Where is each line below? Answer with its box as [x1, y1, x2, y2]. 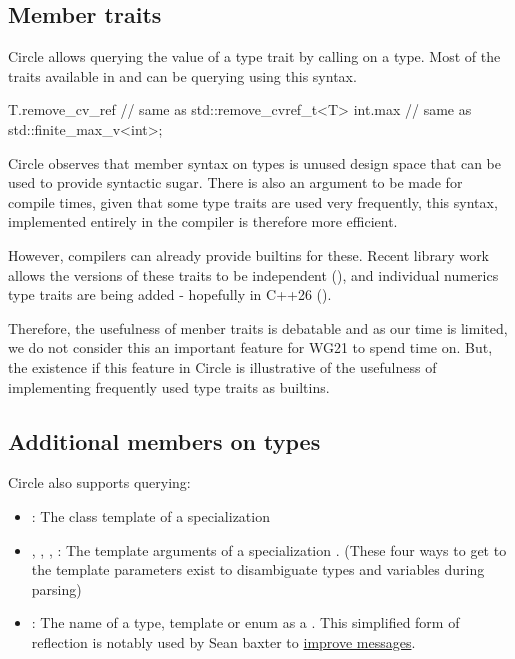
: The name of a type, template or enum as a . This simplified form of [31, 612, 460, 633]
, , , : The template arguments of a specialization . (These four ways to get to [31, 539, 507, 560]
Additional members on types [8, 425, 321, 456]
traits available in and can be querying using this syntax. [8, 65, 357, 86]
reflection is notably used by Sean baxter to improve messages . [31, 631, 416, 652]
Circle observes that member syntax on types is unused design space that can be [8, 152, 502, 173]
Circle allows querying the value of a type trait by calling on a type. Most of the [8, 46, 501, 67]
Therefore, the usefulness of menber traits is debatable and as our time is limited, [8, 317, 508, 338]
